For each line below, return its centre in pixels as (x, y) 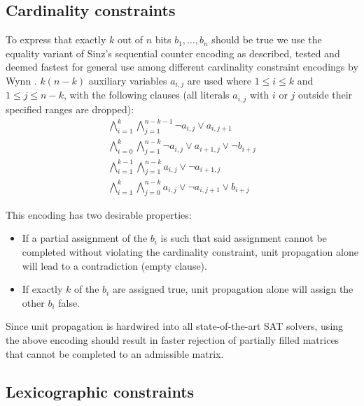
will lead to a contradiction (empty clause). (114, 265)
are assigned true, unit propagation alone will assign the (233, 289)
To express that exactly (56, 39)
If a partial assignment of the (85, 238)
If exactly (42, 289)
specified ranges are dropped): (70, 109)
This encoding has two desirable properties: (99, 214)
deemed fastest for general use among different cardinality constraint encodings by (182, 67)
